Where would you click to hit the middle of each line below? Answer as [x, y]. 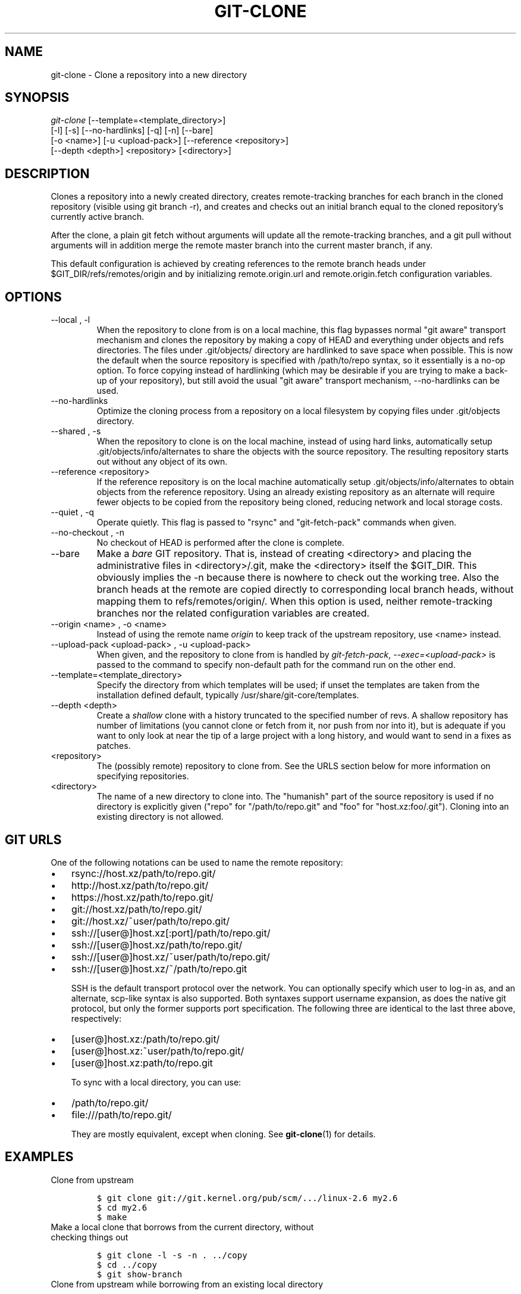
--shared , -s [76, 431]
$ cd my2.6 [122, 1207]
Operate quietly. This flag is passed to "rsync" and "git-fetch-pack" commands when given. [277, 522]
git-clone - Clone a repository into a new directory [149, 74]
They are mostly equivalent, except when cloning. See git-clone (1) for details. [223, 1134]
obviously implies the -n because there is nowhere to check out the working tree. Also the [298, 578]
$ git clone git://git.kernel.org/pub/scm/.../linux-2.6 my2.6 [247, 1198]
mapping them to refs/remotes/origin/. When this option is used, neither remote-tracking [294, 601]
